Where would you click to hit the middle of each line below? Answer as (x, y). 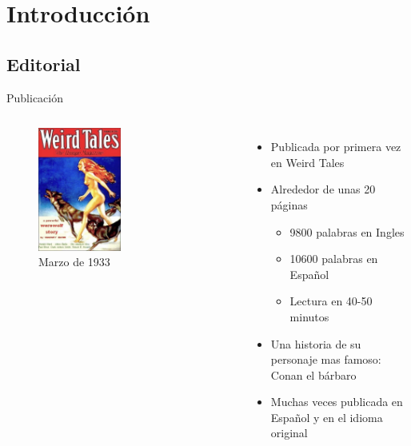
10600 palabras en (334, 259)
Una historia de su (316, 343)
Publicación (35, 97)
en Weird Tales (307, 162)
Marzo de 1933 (74, 262)
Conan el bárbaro (313, 374)
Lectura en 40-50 (331, 301)
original (289, 433)
